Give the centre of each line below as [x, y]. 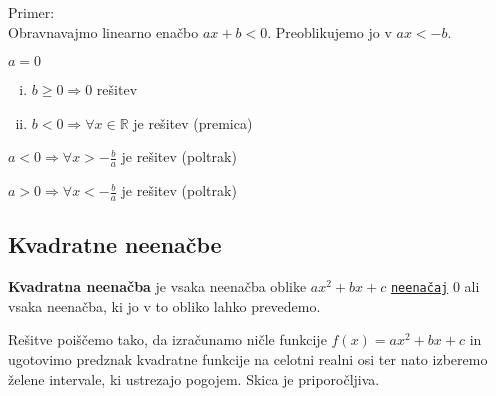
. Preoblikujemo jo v [329, 31]
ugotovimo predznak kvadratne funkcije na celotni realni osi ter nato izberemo [248, 359]
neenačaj [419, 288]
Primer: [31, 12]
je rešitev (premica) [193, 122]
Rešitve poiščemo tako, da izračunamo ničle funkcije [167, 339]
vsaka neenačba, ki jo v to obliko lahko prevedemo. [164, 305]
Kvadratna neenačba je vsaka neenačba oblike [157, 286]
